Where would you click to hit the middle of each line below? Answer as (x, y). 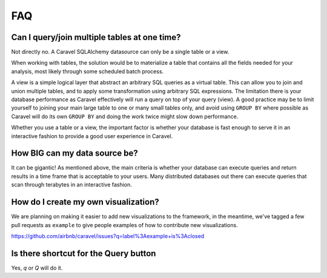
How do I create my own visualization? (85, 202)
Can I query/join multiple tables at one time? (96, 37)
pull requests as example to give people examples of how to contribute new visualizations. (125, 225)
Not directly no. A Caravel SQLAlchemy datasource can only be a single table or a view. (120, 52)
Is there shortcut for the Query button (84, 253)
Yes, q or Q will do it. (37, 268)
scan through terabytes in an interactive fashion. (72, 185)
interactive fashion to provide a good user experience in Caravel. (92, 136)
